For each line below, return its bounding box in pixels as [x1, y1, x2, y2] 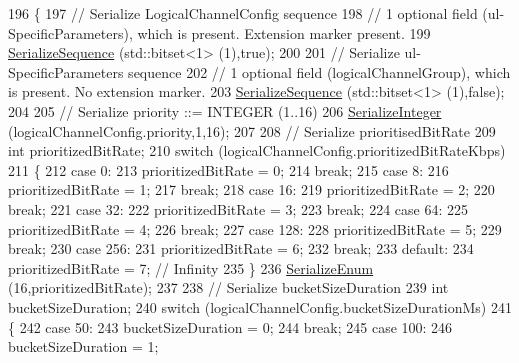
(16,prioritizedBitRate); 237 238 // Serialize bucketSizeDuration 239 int [8, 277, 449, 298]
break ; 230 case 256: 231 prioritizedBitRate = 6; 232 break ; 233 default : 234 [8, 238, 474, 259]
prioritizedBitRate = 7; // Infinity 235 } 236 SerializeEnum [8, 257, 374, 278]
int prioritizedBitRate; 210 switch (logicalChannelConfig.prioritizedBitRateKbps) [8, 140, 506, 161]
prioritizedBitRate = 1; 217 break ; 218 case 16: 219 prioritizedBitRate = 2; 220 [8, 179, 495, 200]
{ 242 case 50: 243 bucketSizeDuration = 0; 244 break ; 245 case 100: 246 [8, 316, 453, 337]
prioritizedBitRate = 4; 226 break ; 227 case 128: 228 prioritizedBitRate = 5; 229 [8, 218, 502, 239]
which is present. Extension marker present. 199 [137, 22, 431, 43]
